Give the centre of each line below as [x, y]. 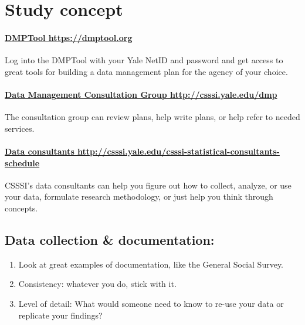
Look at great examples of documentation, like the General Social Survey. [151, 264]
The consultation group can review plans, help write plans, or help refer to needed [152, 117]
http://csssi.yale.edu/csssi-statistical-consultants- [179, 151]
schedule [22, 162]
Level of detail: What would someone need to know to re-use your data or [151, 303]
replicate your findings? [60, 315]
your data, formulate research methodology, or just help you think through [139, 196]
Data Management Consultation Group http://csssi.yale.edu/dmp [141, 94]
